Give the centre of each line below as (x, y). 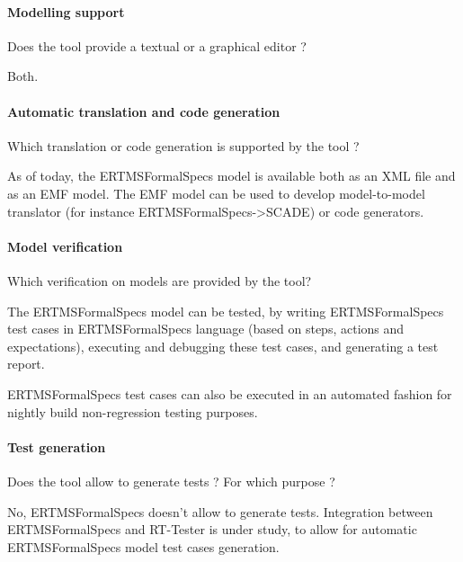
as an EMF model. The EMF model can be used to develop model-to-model (216, 193)
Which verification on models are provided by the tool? (160, 280)
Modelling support (66, 11)
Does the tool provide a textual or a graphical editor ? (157, 45)
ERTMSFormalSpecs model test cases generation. (143, 546)
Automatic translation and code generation (144, 111)
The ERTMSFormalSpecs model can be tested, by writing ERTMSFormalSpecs (226, 311)
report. (26, 364)
